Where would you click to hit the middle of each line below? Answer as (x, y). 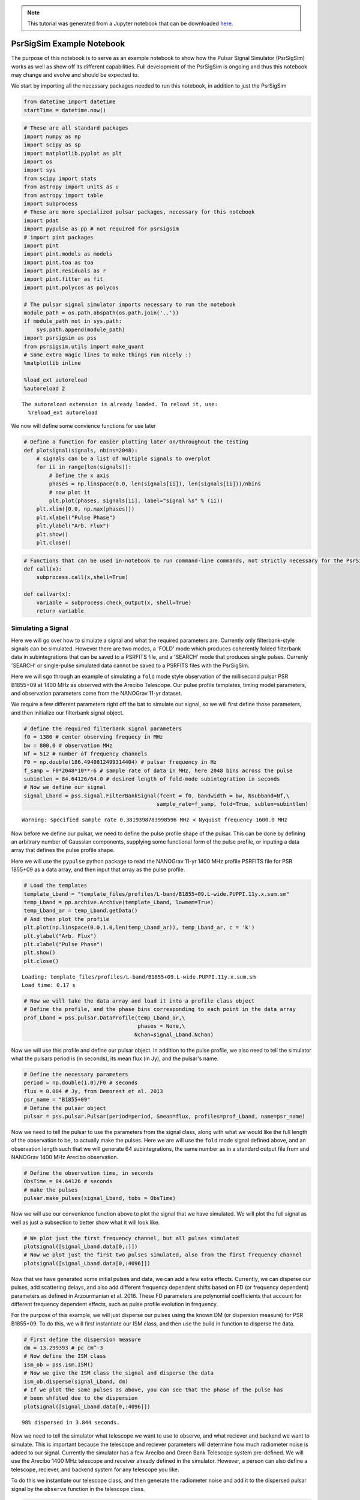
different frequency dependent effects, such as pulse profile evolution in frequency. (115, 1304)
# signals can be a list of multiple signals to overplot (123, 459)
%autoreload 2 (44, 388)
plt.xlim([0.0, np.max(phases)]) (85, 509)
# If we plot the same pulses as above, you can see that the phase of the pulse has (153, 1390)
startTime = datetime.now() (65, 110)
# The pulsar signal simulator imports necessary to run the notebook (130, 304)
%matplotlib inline (52, 363)
